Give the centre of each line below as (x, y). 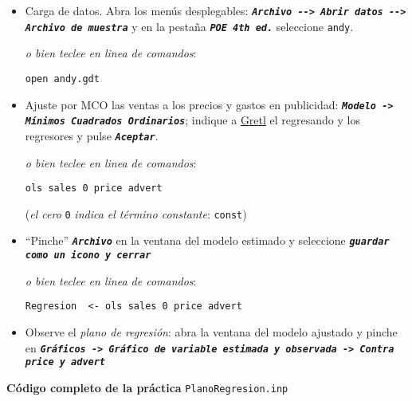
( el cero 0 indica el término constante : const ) (136, 213)
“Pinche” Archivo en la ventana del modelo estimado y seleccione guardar (207, 240)
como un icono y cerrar (88, 256)
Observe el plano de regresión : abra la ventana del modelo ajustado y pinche (211, 332)
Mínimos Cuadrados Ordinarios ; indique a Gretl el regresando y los (192, 120)
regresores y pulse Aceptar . (92, 135)
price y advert (65, 362)
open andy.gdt (62, 79)
